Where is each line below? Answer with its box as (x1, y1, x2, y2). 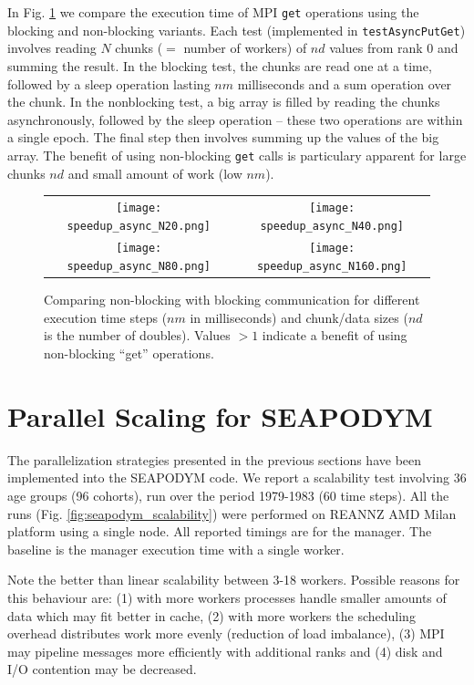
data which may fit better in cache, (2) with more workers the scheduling (7, 606, 416, 625)
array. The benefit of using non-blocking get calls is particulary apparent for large (7, 145, 467, 164)
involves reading (7, 38, 97, 57)
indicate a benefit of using (262, 326, 407, 345)
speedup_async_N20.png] (67, 219, 211, 233)
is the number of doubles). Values (44, 326, 231, 345)
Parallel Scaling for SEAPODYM (7, 397, 433, 434)
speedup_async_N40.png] (260, 219, 404, 233)
